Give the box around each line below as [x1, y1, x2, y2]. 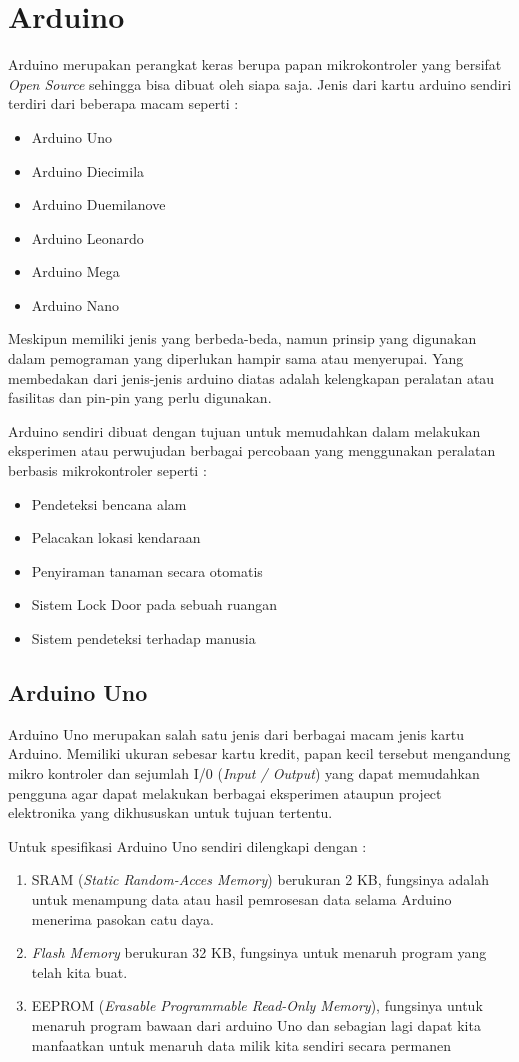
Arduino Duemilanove [31, 194, 166, 215]
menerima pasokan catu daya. [31, 908, 214, 929]
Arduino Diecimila [31, 160, 145, 181]
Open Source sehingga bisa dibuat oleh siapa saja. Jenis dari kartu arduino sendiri [8, 73, 512, 94]
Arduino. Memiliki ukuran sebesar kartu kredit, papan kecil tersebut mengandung [8, 743, 511, 764]
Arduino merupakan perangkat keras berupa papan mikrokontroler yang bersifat [8, 54, 502, 75]
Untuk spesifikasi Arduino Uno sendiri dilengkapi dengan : [8, 835, 367, 856]
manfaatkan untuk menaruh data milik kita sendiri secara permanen [31, 1034, 451, 1055]
